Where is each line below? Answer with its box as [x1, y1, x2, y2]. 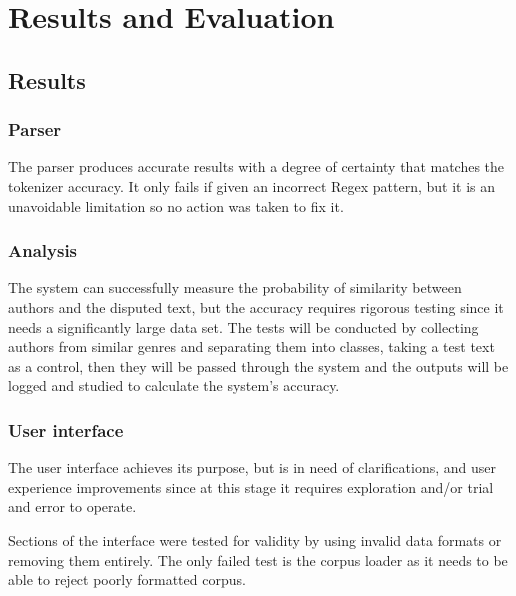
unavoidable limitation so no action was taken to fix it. [8, 195, 344, 216]
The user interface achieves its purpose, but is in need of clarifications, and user [8, 457, 496, 478]
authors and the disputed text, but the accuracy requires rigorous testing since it [8, 296, 504, 317]
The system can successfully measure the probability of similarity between [8, 277, 462, 298]
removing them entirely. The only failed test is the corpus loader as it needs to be [8, 549, 508, 570]
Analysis [8, 238, 78, 263]
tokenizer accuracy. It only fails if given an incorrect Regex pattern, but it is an [8, 175, 496, 196]
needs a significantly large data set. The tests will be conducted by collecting [8, 316, 479, 337]
